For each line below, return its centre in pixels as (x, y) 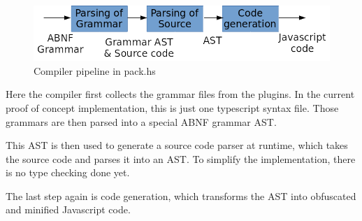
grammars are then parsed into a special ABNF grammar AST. (141, 121)
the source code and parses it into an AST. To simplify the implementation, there (181, 158)
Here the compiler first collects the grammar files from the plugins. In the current (180, 94)
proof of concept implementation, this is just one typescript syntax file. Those (172, 107)
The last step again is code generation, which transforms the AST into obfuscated (181, 195)
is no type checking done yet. (68, 172)
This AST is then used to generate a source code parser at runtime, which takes (177, 145)
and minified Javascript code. (68, 209)
